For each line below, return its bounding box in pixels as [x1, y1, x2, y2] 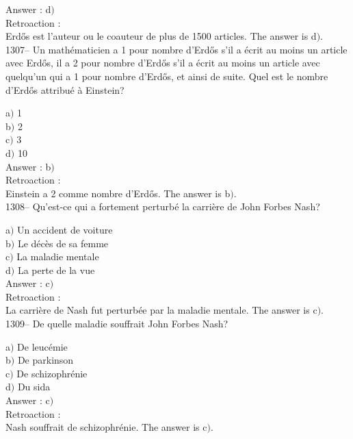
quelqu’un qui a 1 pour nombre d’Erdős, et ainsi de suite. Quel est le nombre [5, 68, 328, 83]
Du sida [17, 379, 51, 394]
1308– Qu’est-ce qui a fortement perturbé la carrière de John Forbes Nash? [5, 199, 320, 214]
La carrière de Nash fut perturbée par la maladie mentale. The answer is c [5, 303, 317, 317]
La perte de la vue [17, 262, 95, 277]
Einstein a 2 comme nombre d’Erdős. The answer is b [5, 186, 231, 200]
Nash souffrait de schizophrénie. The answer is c [5, 420, 207, 434]
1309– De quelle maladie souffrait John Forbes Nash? [5, 316, 228, 331]
